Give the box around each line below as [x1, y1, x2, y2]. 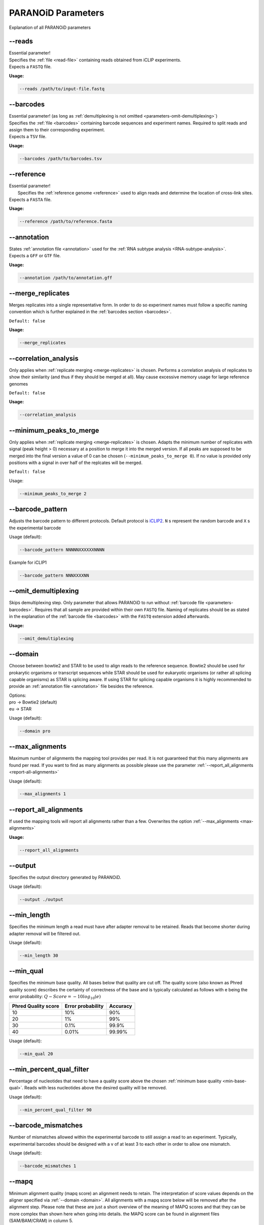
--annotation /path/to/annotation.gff [19, 275, 112, 280]
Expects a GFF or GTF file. [9, 253, 61, 259]
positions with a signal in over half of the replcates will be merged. [9, 460, 143, 465]
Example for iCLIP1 [9, 559, 47, 565]
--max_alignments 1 [19, 791, 66, 797]
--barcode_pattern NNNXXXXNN [19, 572, 89, 578]
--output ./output [19, 897, 64, 902]
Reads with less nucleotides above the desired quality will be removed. [24, 1085, 167, 1091]
